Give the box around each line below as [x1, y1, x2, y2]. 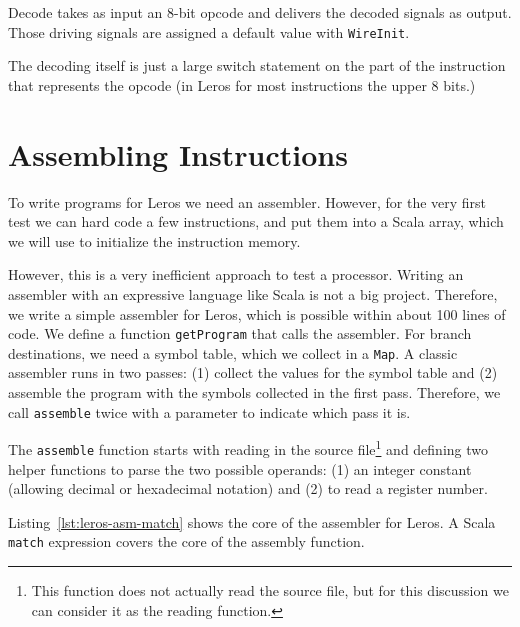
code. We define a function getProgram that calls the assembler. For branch [8, 323, 472, 344]
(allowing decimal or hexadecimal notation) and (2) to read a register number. [8, 478, 488, 499]
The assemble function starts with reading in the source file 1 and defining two [8, 436, 489, 459]
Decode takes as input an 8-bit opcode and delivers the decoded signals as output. [8, 2, 512, 22]
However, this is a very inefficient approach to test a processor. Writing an [8, 264, 464, 285]
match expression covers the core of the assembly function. [8, 531, 365, 552]
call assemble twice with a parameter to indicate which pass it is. [8, 401, 411, 422]
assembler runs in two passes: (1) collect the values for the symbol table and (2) [8, 362, 498, 383]
